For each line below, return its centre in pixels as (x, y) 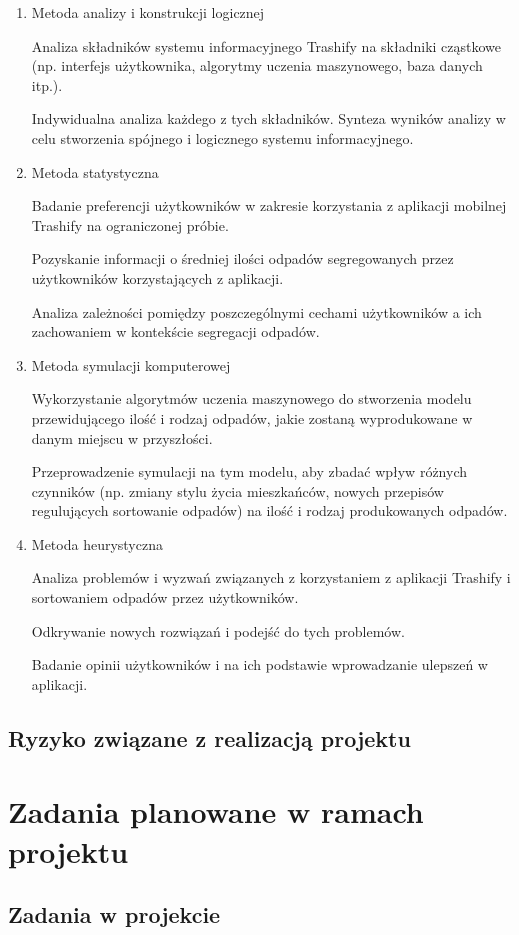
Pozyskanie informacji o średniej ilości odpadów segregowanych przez (242, 258)
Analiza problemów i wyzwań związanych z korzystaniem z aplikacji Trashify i (271, 577)
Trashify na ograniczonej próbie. (130, 224)
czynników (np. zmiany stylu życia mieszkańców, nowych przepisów (237, 490)
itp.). (47, 84)
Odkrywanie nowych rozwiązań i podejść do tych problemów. (218, 630)
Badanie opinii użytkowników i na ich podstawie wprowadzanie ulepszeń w (259, 664)
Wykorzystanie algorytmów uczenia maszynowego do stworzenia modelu (251, 398)
